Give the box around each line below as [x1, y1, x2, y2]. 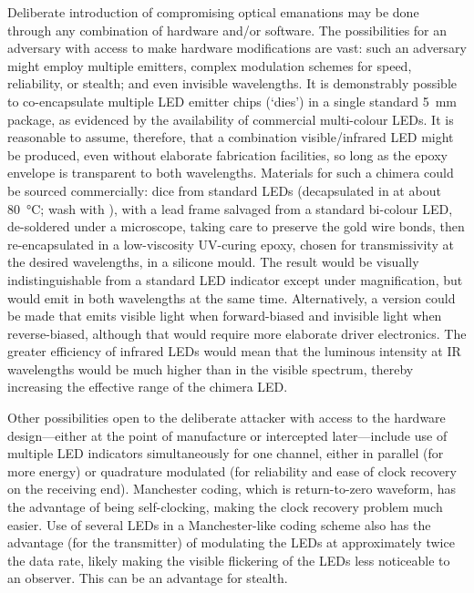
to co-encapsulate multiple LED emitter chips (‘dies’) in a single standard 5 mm [7, 91, 457, 110]
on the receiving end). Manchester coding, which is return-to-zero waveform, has [7, 479, 456, 498]
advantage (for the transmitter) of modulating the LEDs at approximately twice [7, 533, 455, 552]
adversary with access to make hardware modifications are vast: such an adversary [7, 38, 467, 57]
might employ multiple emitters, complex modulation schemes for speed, [7, 56, 412, 75]
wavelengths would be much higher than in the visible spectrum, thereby [7, 359, 414, 378]
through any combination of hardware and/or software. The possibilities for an [7, 20, 448, 39]
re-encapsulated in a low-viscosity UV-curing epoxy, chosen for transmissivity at [7, 234, 454, 253]
